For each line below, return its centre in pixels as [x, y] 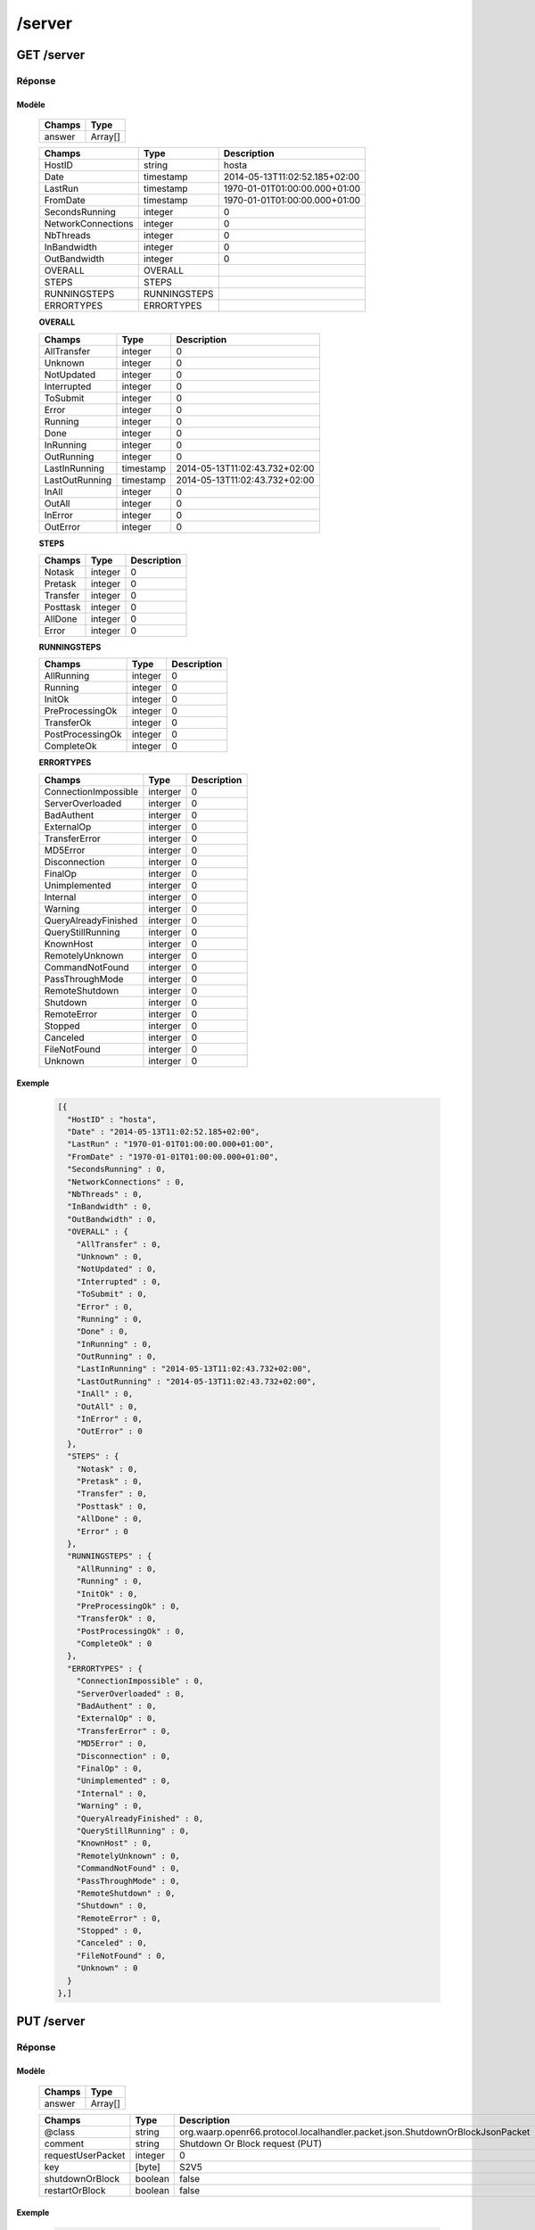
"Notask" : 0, [107, 1469]
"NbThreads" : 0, [105, 1194]
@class [60, 2132]
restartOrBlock [75, 2190]
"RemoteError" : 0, [119, 1918]
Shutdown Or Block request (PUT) [251, 2143]
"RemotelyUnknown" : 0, [128, 1856]
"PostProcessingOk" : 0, [131, 1631]
